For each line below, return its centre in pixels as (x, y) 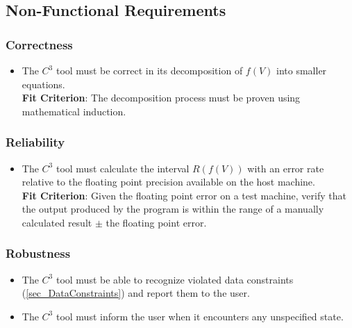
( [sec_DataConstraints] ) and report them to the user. (136, 293)
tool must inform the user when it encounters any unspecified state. (200, 316)
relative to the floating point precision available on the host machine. (168, 182)
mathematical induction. (74, 111)
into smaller (302, 70)
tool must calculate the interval (123, 168)
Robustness (38, 253)
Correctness (39, 44)
